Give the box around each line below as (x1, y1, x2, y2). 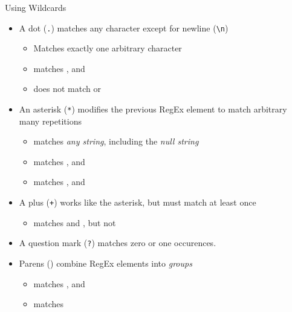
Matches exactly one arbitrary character (33, 42, 182, 54)
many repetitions (19, 114, 82, 127)
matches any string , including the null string (33, 135, 199, 148)
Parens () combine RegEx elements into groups (19, 256, 192, 269)
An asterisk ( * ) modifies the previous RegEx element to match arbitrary (19, 103, 287, 115)
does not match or (33, 82, 101, 95)
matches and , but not (33, 216, 116, 229)
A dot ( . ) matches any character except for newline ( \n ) (19, 21, 229, 34)
